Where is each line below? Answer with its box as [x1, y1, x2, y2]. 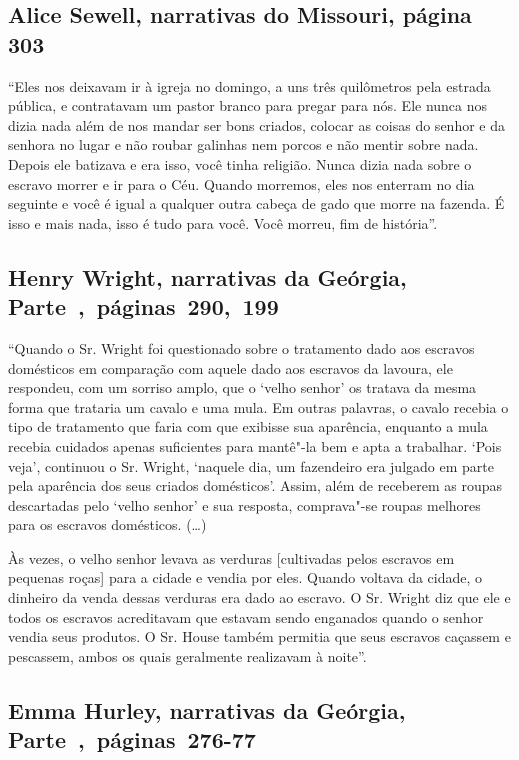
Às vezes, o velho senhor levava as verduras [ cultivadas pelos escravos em [8, 547, 455, 568]
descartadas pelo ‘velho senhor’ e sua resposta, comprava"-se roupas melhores [8, 494, 481, 515]
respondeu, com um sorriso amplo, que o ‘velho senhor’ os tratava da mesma [8, 377, 477, 398]
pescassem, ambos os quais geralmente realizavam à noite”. [8, 645, 367, 666]
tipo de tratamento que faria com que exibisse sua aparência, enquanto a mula [8, 416, 488, 437]
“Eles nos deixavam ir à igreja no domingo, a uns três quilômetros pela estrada [8, 75, 491, 96]
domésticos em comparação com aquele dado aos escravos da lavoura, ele [8, 357, 453, 378]
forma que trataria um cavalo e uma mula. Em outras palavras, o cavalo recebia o [8, 396, 509, 417]
